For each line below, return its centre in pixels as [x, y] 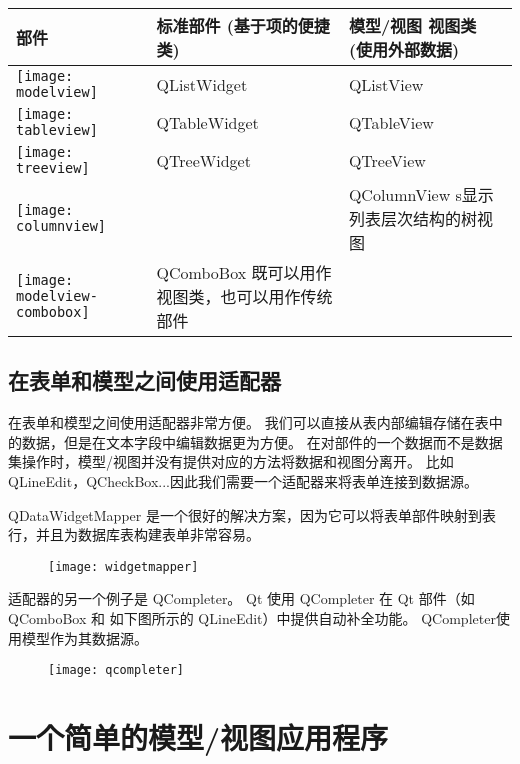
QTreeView [387, 160]
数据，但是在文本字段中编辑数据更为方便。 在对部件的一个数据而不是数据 [262, 441]
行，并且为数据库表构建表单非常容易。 [134, 534]
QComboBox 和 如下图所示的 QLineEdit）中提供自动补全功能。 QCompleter [252, 618]
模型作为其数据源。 [84, 637]
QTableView [391, 122]
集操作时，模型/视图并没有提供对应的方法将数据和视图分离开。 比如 [231, 461]
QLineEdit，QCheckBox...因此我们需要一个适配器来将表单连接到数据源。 [243, 480]
